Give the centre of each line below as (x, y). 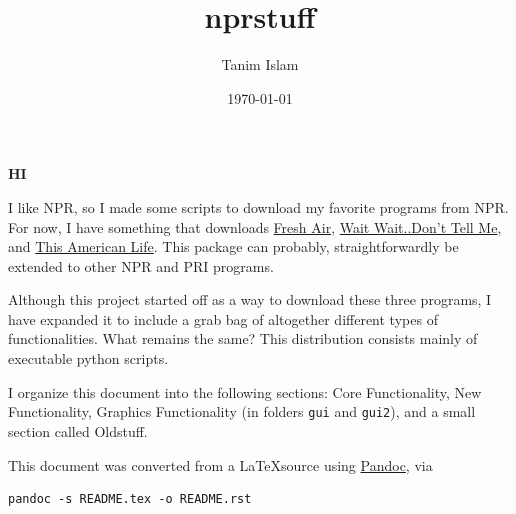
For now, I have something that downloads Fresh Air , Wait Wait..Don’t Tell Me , (255, 226)
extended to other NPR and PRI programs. (141, 265)
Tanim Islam (260, 64)
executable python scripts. (88, 358)
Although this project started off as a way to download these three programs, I (250, 299)
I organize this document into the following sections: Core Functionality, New (245, 391)
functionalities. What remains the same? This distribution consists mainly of (243, 338)
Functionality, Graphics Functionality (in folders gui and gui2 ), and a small (242, 411)
